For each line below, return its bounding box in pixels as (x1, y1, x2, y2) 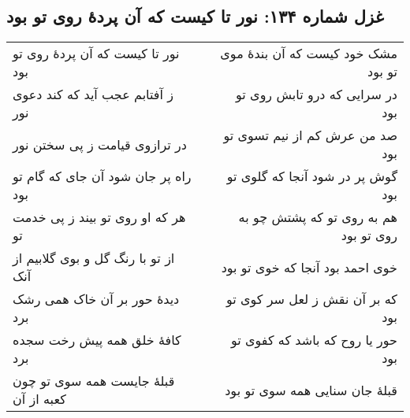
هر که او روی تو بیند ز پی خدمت (13, 208, 186, 227)
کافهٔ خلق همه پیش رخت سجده (13, 331, 181, 350)
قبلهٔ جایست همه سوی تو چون (13, 372, 175, 390)
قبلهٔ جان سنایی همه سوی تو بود (225, 380, 397, 399)
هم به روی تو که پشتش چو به (238, 208, 397, 227)
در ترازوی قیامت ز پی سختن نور (13, 135, 187, 154)
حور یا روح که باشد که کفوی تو (230, 331, 397, 350)
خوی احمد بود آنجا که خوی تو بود (221, 257, 397, 276)
